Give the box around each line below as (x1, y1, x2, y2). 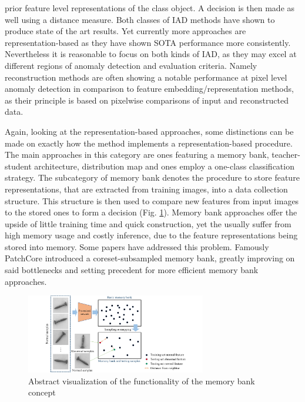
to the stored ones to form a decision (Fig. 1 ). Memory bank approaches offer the (5, 206, 297, 218)
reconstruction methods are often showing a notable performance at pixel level (5, 71, 287, 83)
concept (28, 386, 56, 398)
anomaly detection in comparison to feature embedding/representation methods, (5, 82, 294, 95)
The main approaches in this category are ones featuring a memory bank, (5, 148, 269, 161)
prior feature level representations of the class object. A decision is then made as (5, 2, 295, 14)
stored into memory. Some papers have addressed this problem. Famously (5, 240, 269, 253)
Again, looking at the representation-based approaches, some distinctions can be (5, 125, 294, 137)
